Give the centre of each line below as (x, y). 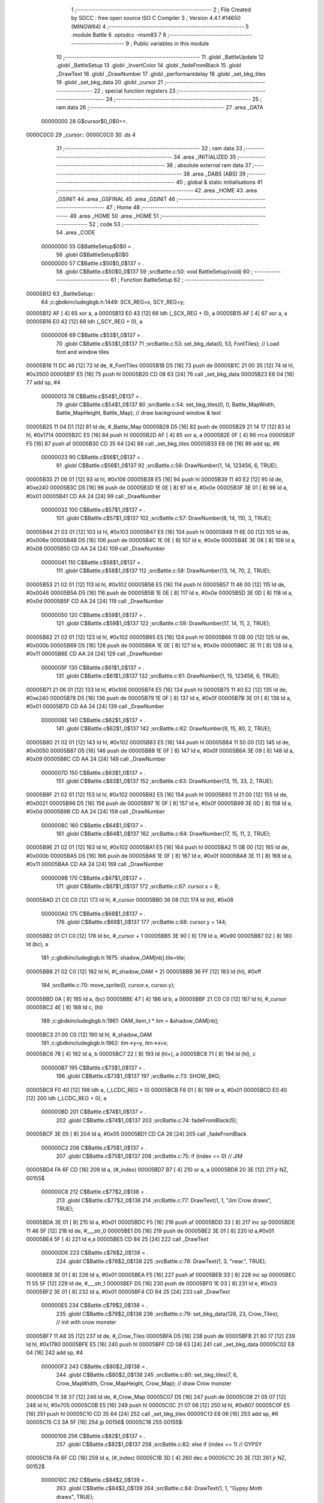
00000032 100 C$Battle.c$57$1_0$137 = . (93, 510)
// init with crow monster (86, 1322)
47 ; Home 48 (123, 207)
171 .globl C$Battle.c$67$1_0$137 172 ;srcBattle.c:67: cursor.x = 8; (138, 886)
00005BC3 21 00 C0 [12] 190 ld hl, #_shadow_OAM (89, 1035)
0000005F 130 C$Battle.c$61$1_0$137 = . (93, 667)
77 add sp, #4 (43, 382)
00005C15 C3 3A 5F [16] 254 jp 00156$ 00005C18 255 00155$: (105, 1422)
